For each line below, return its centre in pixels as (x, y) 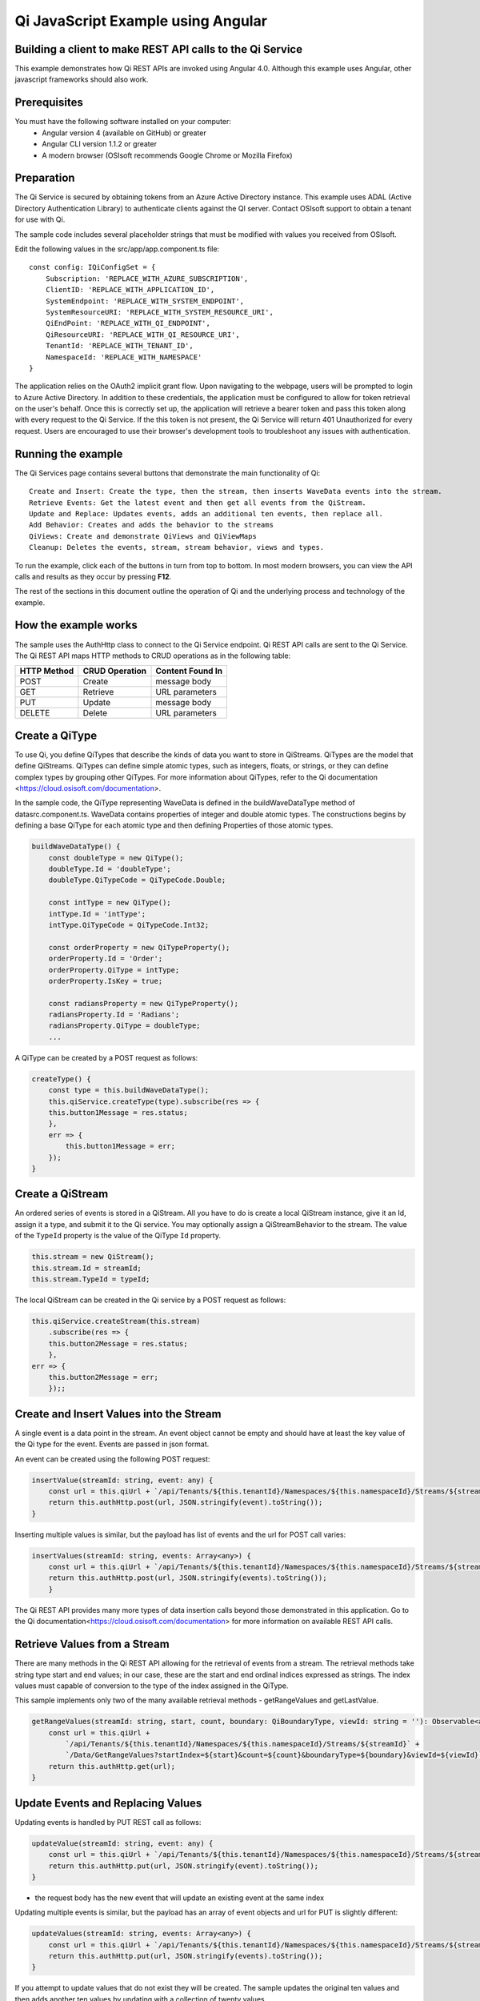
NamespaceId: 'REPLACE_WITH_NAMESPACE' (124, 357)
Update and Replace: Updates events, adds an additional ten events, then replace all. (206, 513)
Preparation (45, 178)
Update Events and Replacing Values (108, 1803)
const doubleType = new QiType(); (116, 858)
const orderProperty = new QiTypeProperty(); (139, 947)
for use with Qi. (40, 219)
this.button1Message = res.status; (118, 1112)
